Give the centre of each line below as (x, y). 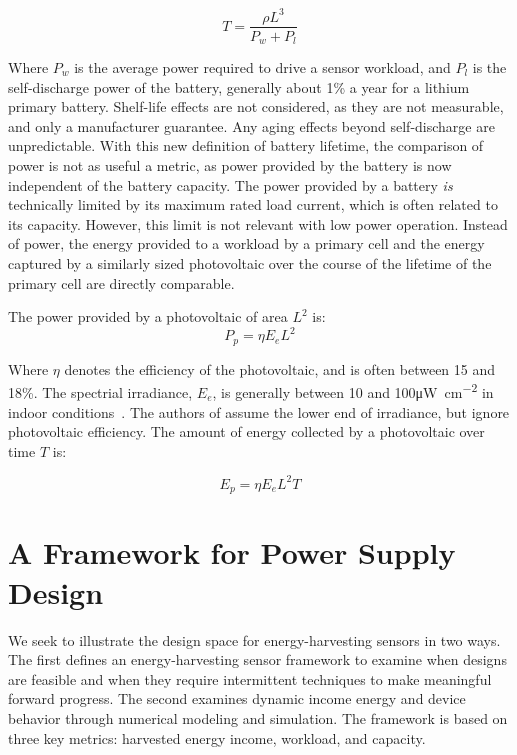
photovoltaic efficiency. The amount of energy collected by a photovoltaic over (246, 431)
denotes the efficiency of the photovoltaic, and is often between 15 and (280, 368)
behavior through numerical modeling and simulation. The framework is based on (258, 717)
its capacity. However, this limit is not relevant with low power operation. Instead (258, 223)
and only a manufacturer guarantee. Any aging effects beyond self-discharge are (251, 125)
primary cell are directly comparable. (121, 282)
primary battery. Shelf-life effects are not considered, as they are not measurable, (256, 106)
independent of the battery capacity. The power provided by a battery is (230, 184)
